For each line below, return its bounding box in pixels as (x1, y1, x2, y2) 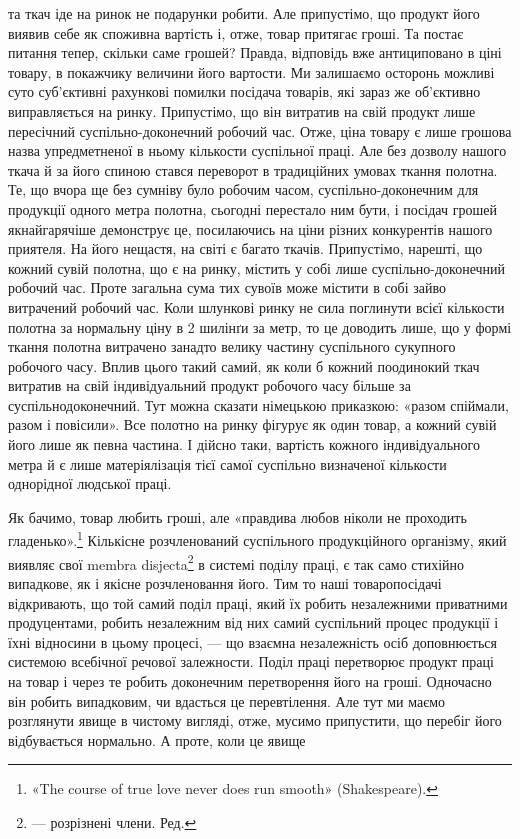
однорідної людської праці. (8, 473, 172, 494)
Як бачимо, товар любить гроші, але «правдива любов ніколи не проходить (8, 506, 467, 527)
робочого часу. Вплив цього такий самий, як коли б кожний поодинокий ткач (8, 355, 480, 376)
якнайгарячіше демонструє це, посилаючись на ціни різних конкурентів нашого (8, 218, 493, 239)
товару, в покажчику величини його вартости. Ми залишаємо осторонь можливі (8, 61, 495, 82)
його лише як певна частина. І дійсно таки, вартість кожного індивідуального (8, 434, 480, 455)
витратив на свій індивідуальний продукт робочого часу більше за (8, 375, 411, 396)
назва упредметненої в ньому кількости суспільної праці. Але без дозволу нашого (8, 140, 507, 161)
